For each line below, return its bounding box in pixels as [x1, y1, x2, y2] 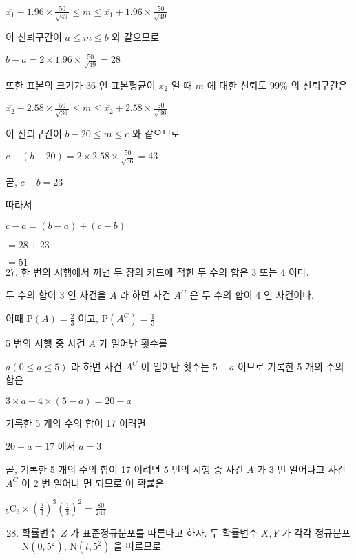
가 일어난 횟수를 [98, 336, 168, 350]
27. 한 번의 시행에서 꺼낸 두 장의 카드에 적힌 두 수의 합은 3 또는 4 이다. [6, 264, 309, 279]
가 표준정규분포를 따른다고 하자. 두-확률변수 [70, 525, 258, 539]
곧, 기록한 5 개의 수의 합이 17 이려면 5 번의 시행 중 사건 [6, 462, 244, 476]
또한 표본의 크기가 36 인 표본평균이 [6, 78, 156, 92]
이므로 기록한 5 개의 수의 [237, 359, 344, 373]
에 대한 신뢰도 [207, 78, 267, 92]
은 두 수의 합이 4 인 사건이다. [189, 288, 314, 302]
